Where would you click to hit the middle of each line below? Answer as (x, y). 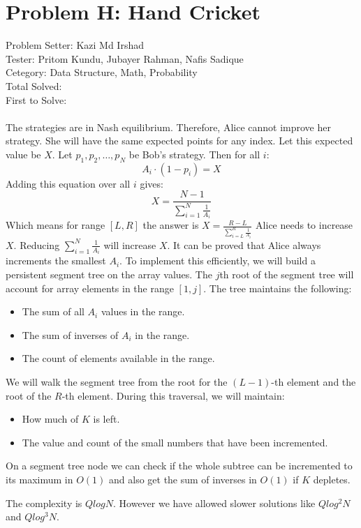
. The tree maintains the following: (278, 288)
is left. (106, 419)
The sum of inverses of (70, 334)
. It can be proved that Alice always (244, 244)
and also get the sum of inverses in (183, 479)
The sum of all (53, 311)
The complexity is (44, 503)
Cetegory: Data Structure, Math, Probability (102, 72)
